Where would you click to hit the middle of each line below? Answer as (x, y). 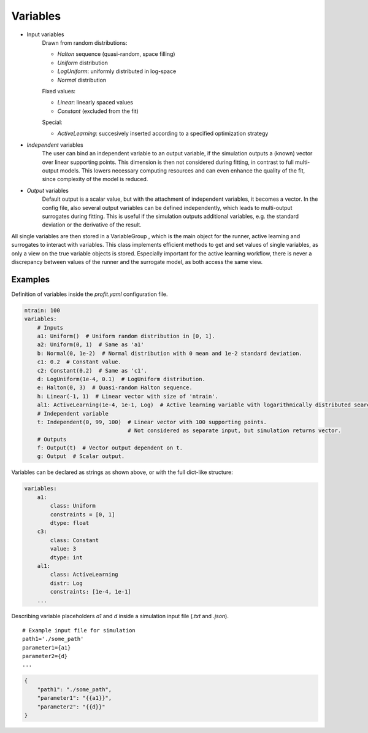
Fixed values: (59, 91)
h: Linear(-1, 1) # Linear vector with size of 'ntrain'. (128, 396)
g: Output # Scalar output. (81, 456)
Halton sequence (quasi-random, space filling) (116, 54)
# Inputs (50, 328)
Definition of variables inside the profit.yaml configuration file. (90, 294)
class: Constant (75, 540)
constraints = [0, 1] (82, 514)
